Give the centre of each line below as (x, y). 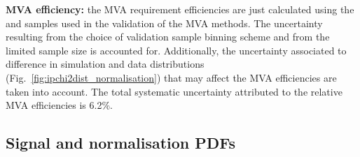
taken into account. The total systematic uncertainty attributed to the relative (174, 91)
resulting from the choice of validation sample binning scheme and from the (168, 37)
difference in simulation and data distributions (105, 64)
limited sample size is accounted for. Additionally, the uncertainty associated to (176, 50)
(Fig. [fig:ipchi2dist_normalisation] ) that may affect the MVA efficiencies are (171, 77)
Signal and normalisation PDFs (121, 143)
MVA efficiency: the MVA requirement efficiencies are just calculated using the (180, 9)
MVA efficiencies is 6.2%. (59, 105)
